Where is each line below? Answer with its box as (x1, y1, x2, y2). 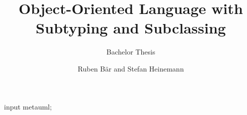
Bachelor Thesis (106, 46, 155, 57)
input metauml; (4, 101, 52, 111)
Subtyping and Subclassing (36, 17, 226, 38)
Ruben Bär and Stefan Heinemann (77, 63, 184, 73)
